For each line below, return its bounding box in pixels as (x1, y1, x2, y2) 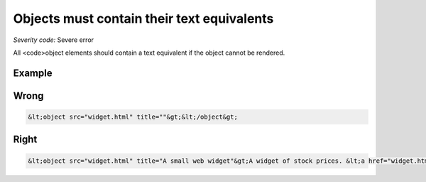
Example (13, 67, 53, 79)
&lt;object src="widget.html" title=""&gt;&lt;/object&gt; (28, 112, 238, 121)
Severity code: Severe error (13, 36, 94, 44)
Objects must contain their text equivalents (13, 11, 274, 26)
